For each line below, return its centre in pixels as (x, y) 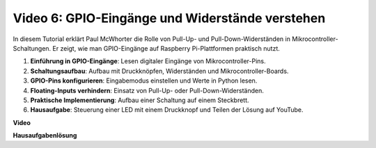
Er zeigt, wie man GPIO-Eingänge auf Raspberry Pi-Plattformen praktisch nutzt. (166, 48)
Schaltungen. (32, 48)
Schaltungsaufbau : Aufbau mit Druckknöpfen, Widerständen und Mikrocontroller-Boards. (159, 71)
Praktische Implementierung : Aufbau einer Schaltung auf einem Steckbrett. (140, 100)
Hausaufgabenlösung (45, 135)
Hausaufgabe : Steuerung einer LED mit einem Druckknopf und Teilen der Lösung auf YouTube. (167, 110)
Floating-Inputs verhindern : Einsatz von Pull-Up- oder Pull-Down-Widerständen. (147, 90)
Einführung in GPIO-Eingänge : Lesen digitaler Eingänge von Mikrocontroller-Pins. (148, 61)
